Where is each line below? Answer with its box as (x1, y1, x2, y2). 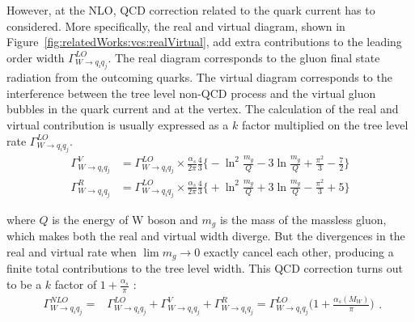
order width (6, 49, 65, 66)
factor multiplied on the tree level (241, 116, 409, 133)
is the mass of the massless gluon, (219, 210, 387, 227)
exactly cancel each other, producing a (203, 244, 394, 261)
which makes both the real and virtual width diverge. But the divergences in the (6, 227, 405, 244)
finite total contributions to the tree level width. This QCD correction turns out (6, 260, 403, 277)
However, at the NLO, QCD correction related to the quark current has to (6, 2, 375, 18)
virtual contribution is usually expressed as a (6, 116, 229, 133)
